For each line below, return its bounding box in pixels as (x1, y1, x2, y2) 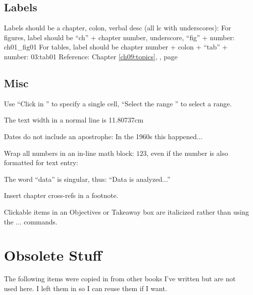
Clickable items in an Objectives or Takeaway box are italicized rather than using (4, 206, 249, 217)
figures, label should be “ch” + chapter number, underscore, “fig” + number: (4, 32, 235, 42)
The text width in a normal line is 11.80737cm (4, 115, 144, 125)
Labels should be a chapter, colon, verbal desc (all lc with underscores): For (4, 23, 231, 33)
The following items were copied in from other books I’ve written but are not (4, 273, 236, 284)
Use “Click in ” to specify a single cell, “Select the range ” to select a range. (4, 98, 232, 108)
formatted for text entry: (4, 157, 78, 168)
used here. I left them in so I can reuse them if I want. (4, 283, 167, 293)
